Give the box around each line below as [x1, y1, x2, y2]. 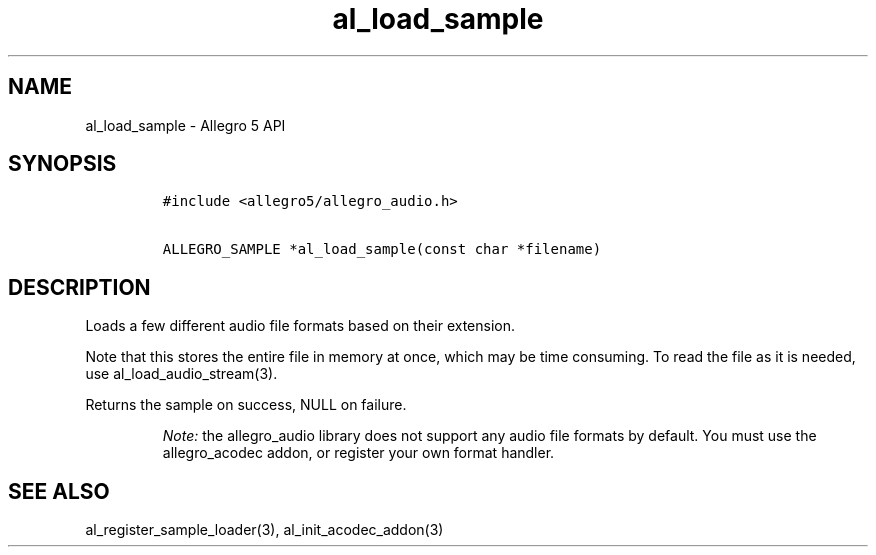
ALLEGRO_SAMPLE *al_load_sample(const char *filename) [162, 241, 602, 258]
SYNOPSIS [8, 151, 117, 177]
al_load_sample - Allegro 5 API [85, 116, 286, 134]
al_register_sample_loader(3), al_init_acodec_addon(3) [85, 521, 444, 539]
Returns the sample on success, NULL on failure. [85, 396, 407, 414]
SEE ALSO [8, 478, 110, 504]
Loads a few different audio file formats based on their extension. [85, 317, 516, 335]
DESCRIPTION [8, 274, 151, 300]
